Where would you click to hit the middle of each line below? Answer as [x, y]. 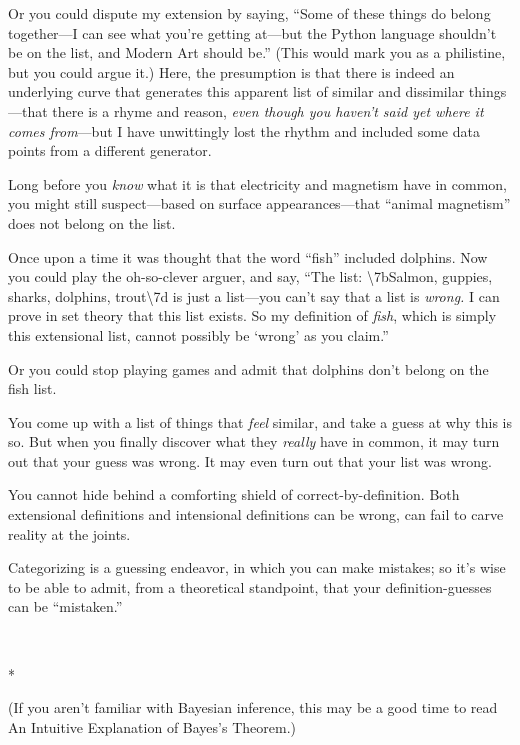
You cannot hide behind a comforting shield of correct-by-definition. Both [234, 494]
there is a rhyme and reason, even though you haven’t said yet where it [268, 110]
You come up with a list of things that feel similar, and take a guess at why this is [260, 421]
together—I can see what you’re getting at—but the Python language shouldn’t [252, 32]
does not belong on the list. [92, 222]
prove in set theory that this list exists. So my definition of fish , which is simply [252, 315]
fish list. [32, 388]
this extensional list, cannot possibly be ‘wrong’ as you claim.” [198, 334]
